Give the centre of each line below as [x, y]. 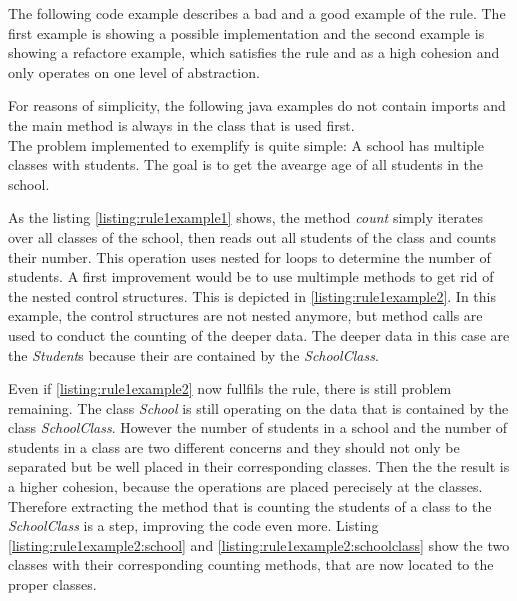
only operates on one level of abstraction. [134, 71]
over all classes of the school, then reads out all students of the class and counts [252, 236]
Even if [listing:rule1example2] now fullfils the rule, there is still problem [230, 388]
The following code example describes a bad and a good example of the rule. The [257, 13]
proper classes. [52, 584]
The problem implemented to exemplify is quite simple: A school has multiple [246, 144]
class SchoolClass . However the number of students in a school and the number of [258, 427]
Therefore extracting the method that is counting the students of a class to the [250, 505]
